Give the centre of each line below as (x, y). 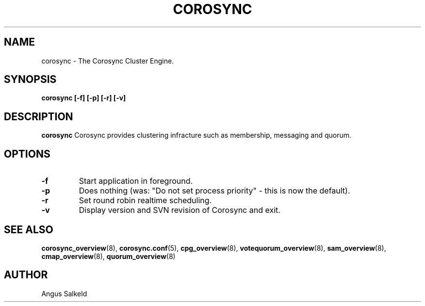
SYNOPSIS (30, 80)
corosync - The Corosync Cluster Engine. (108, 61)
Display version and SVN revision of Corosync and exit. (180, 210)
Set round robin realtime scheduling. (145, 201)
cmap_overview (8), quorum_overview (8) (108, 256)
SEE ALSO (29, 229)
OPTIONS (27, 154)
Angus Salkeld (64, 293)
